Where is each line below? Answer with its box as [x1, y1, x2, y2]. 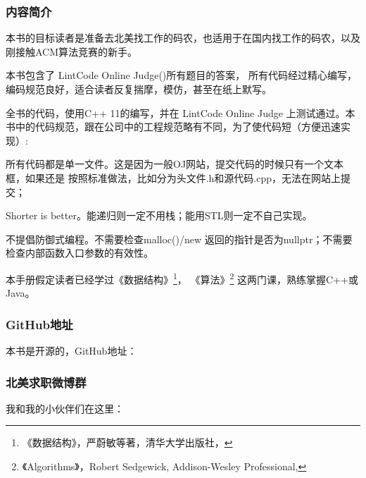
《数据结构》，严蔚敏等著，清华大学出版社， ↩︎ [22, 435, 233, 450]
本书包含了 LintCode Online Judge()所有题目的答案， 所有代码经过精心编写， [6, 68, 357, 82]
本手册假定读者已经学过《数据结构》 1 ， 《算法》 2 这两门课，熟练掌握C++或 [6, 269, 358, 286]
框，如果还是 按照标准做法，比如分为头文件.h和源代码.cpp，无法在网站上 [6, 170, 341, 185]
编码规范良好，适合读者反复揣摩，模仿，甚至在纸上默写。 [6, 82, 272, 96]
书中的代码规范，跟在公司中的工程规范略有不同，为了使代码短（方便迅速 [6, 119, 341, 134]
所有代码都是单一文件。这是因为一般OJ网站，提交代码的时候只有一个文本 [6, 157, 344, 171]
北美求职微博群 [6, 373, 87, 391]
